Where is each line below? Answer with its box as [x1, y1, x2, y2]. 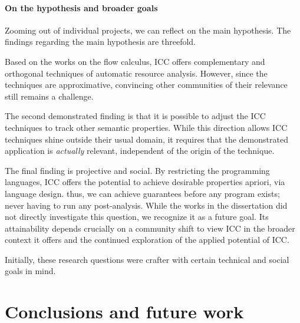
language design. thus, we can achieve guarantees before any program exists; [5, 187, 280, 199]
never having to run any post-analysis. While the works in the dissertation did [5, 199, 288, 211]
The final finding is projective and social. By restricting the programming [5, 164, 270, 176]
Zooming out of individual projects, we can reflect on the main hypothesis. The [5, 24, 291, 36]
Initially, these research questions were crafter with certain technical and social [5, 253, 289, 265]
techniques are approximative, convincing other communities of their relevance [5, 78, 288, 91]
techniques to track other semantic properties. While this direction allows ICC [5, 121, 288, 133]
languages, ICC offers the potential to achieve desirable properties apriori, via [5, 176, 285, 188]
